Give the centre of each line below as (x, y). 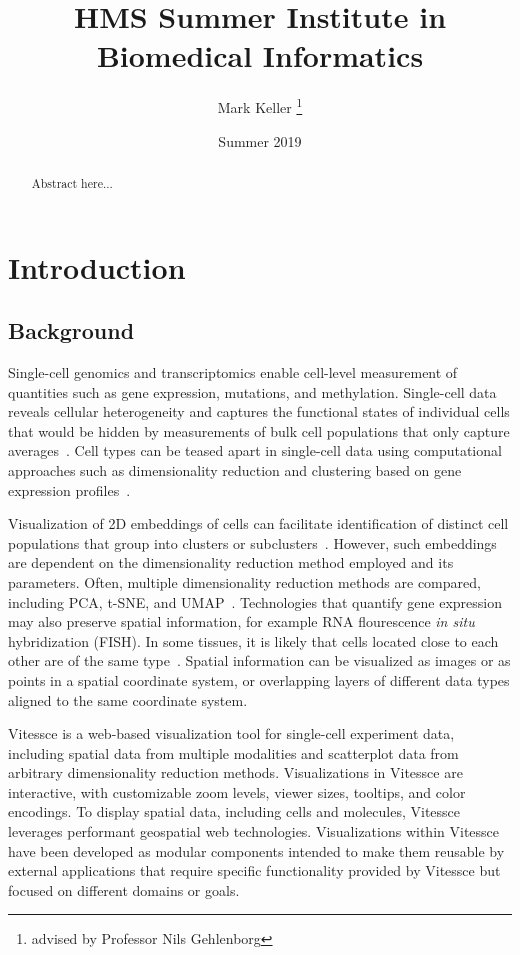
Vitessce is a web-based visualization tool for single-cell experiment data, (231, 733)
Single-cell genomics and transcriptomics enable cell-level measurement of (233, 372)
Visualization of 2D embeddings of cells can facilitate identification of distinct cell (258, 523)
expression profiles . (69, 489)
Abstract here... (72, 182)
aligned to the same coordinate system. (128, 699)
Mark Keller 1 (260, 105)
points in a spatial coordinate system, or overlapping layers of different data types (259, 679)
